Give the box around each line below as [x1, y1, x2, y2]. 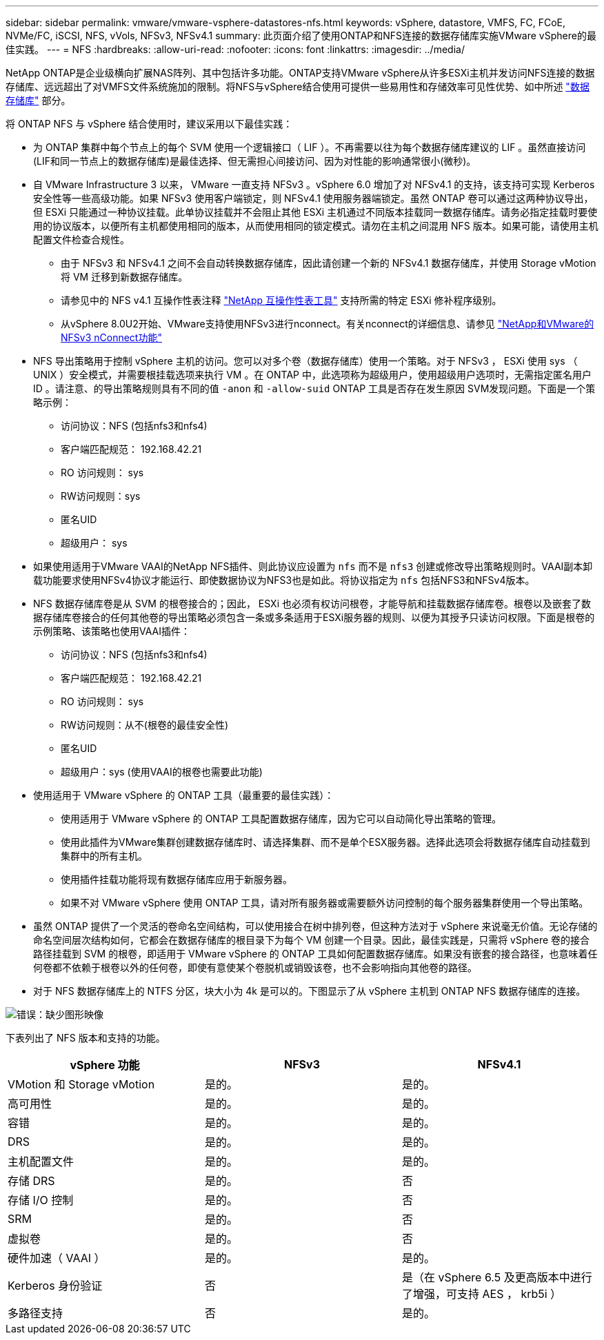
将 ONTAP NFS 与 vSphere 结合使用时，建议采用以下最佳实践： [6, 118, 293, 130]
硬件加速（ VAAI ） [8, 1251, 105, 1265]
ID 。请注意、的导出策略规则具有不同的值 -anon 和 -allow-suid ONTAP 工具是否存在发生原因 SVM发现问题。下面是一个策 [33, 383, 596, 394]
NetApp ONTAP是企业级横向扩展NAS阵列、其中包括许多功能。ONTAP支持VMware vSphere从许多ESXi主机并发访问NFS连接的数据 [6, 67, 595, 79]
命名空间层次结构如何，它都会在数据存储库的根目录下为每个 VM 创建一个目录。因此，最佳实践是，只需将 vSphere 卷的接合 [33, 934, 590, 946]
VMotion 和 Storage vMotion [8, 1077, 155, 1091]
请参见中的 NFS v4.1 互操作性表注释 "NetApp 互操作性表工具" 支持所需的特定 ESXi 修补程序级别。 [61, 294, 502, 306]
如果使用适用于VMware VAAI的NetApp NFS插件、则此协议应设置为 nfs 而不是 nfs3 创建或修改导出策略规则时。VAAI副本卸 [33, 560, 593, 572]
